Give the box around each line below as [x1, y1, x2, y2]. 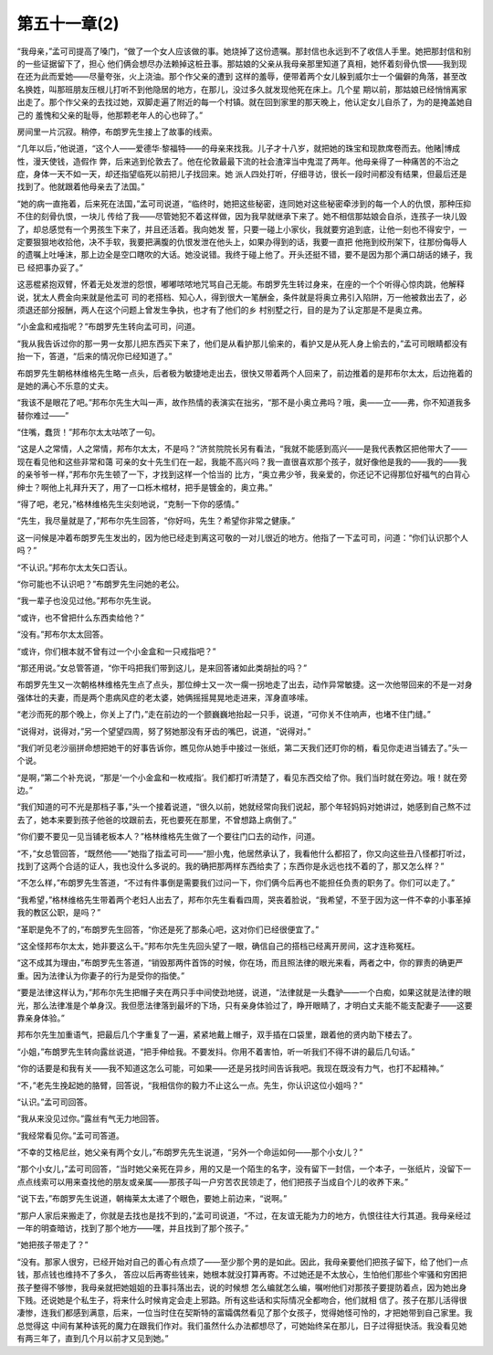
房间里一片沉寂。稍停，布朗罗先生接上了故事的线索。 [16, 126, 217, 137]
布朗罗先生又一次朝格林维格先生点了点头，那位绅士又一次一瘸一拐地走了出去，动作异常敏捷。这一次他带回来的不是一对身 [16, 679, 473, 690]
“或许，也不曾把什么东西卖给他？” [16, 612, 145, 623]
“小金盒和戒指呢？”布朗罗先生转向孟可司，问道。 [16, 321, 201, 333]
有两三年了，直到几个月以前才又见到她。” [16, 1333, 169, 1344]
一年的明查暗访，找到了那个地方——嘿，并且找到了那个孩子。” [16, 1223, 249, 1233]
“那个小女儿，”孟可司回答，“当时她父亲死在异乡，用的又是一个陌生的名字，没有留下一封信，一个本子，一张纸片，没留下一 [16, 1163, 472, 1174]
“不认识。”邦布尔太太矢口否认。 [16, 562, 132, 573]
